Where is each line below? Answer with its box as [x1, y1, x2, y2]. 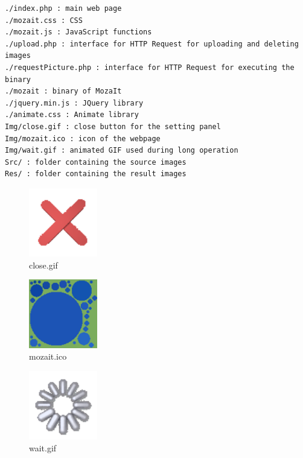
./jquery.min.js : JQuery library [5, 98, 144, 107]
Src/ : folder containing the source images [5, 157, 187, 167]
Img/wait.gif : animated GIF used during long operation [5, 146, 238, 155]
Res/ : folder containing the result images [5, 170, 187, 179]
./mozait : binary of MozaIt [5, 87, 122, 96]
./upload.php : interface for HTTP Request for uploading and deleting [5, 39, 299, 48]
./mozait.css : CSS [5, 16, 83, 25]
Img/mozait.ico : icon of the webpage [5, 134, 161, 143]
